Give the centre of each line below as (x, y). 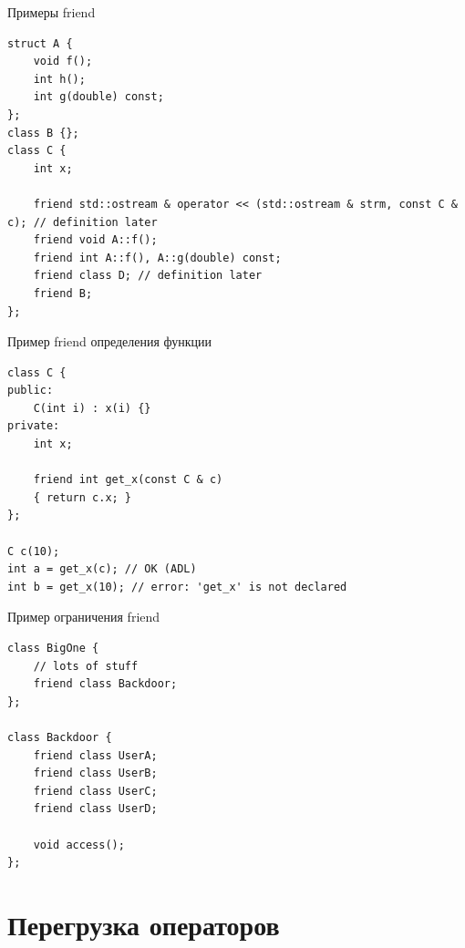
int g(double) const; (98, 97)
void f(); (63, 62)
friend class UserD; (95, 809)
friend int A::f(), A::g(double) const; (157, 258)
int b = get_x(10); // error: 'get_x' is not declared (177, 587)
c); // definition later (83, 222)
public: (31, 391)
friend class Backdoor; (105, 684)
